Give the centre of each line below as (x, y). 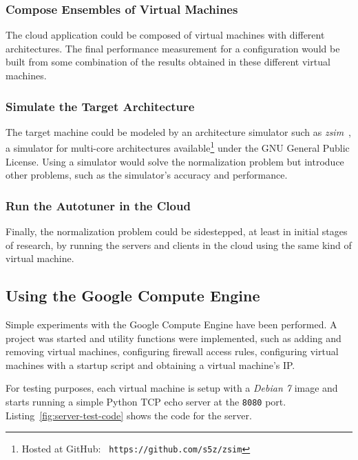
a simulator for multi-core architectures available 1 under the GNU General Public (178, 147)
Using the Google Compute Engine (133, 296)
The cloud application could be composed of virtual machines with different (165, 35)
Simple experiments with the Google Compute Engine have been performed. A (171, 324)
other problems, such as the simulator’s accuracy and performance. (147, 175)
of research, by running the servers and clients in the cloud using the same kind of (179, 244)
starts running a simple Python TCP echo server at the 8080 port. (146, 402)
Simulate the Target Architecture (100, 106)
